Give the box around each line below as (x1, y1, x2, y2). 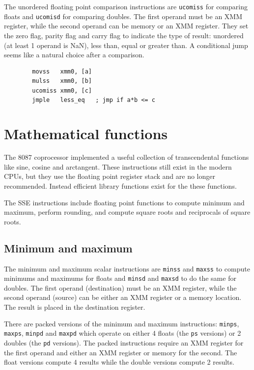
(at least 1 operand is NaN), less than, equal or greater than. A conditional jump (4, 40, 248, 50)
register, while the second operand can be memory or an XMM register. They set (4, 21, 249, 31)
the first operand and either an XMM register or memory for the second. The (4, 347, 237, 357)
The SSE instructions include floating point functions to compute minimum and (4, 197, 245, 207)
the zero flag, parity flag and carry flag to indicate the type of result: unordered (4, 30, 244, 40)
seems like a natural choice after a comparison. (4, 49, 144, 60)
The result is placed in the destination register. (4, 302, 145, 312)
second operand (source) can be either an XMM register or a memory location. (4, 292, 242, 302)
